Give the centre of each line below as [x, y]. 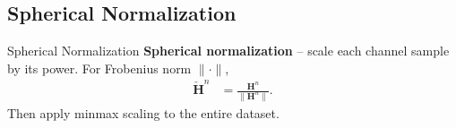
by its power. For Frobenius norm [99, 68]
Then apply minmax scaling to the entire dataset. [143, 113]
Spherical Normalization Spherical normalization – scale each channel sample [228, 51]
